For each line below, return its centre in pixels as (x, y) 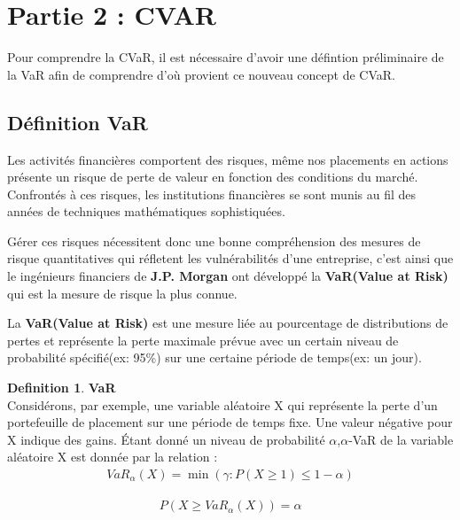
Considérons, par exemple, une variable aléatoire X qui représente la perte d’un (222, 404)
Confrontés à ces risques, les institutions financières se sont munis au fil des (212, 194)
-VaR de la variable (401, 439)
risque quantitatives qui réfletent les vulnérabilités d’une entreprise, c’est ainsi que (230, 258)
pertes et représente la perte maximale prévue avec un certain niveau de (203, 340)
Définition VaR (78, 122)
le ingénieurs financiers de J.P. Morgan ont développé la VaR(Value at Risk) (228, 276)
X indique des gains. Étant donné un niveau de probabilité (166, 439)
